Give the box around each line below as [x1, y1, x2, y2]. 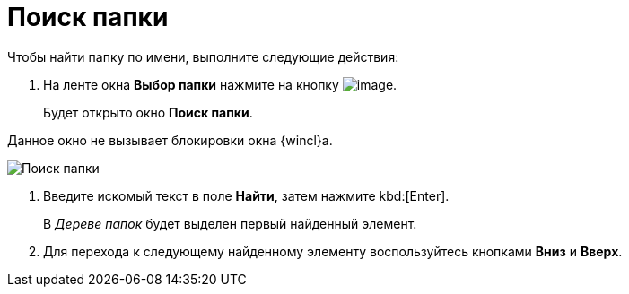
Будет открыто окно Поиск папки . [43, 104, 253, 120]
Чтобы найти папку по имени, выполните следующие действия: [7, 48, 399, 65]
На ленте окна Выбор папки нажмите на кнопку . [43, 76, 397, 92]
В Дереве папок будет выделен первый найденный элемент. [43, 215, 417, 231]
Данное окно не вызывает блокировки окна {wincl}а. [7, 132, 333, 148]
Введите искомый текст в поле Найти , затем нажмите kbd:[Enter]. [43, 187, 450, 203]
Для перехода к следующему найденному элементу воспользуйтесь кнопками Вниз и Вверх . [43, 243, 623, 259]
